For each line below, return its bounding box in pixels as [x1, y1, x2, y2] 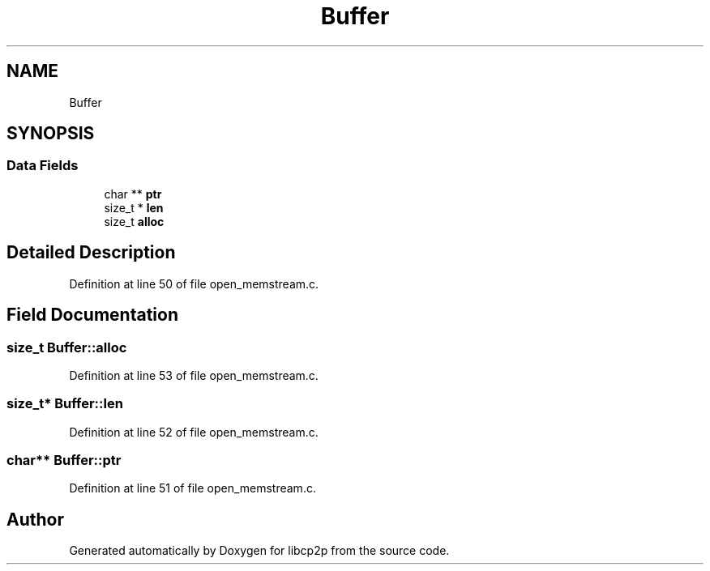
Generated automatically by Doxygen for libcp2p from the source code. [69, 543, 450, 558]
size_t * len [104, 200, 164, 215]
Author [6, 509, 64, 530]
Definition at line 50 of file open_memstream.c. [69, 276, 319, 291]
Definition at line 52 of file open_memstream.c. [69, 424, 319, 439]
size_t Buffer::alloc [6, 339, 127, 356]
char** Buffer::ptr [6, 452, 122, 468]
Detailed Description [6, 242, 176, 263]
